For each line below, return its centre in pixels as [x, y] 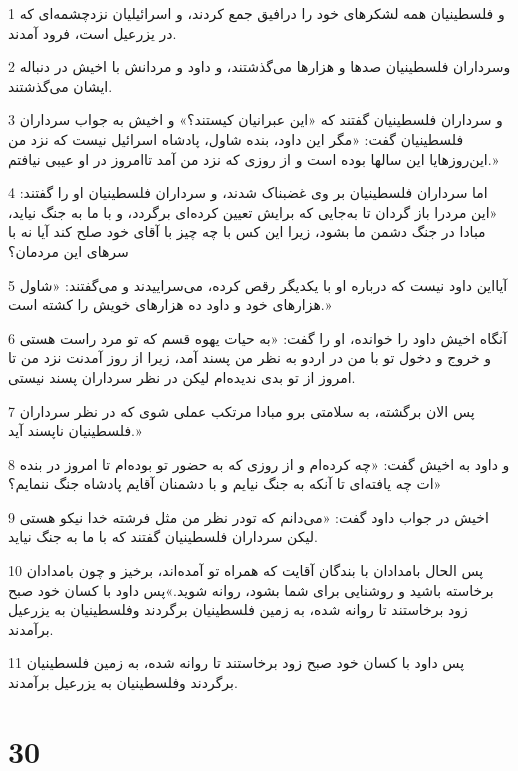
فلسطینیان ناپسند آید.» [75, 430]
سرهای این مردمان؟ [68, 250]
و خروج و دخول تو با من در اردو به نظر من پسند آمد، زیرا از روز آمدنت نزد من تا [249, 357]
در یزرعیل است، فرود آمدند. [92, 32]
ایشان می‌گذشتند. [60, 85]
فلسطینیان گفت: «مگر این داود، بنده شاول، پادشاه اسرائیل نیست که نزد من [236, 138]
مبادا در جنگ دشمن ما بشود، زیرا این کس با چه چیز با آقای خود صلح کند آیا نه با [247, 231]
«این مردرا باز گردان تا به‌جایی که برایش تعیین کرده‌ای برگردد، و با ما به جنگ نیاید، [253, 211]
